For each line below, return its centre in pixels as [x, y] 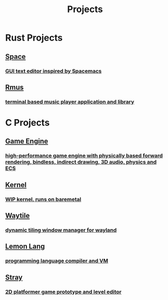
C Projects [27, 123]
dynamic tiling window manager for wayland [61, 230]
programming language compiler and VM [57, 261]
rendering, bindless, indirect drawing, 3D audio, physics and [81, 162]
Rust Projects [34, 38]
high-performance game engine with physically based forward [84, 156]
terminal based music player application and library [70, 101]
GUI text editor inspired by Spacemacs [54, 71]
